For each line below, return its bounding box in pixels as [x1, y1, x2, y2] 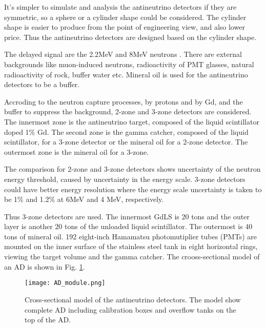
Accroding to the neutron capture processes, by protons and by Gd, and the [4, 96, 243, 107]
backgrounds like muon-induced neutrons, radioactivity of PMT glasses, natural [4, 58, 254, 69]
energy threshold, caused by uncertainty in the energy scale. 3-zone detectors [4, 173, 245, 184]
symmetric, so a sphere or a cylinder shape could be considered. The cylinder [4, 11, 247, 22]
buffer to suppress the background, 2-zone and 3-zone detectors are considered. [4, 106, 252, 117]
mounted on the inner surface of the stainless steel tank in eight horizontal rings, [4, 241, 258, 252]
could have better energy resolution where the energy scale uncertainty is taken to [4, 183, 262, 194]
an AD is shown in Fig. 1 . [4, 261, 85, 272]
